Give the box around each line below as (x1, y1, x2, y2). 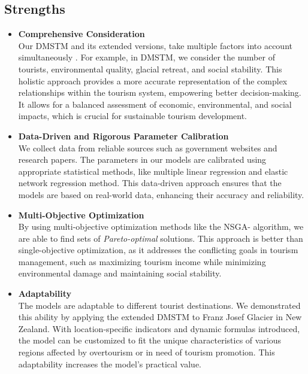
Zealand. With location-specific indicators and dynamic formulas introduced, (18, 322, 300, 335)
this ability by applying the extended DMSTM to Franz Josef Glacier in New (18, 311, 302, 323)
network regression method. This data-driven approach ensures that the (18, 177, 282, 189)
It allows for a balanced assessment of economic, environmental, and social (18, 98, 292, 110)
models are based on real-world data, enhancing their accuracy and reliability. (18, 188, 304, 200)
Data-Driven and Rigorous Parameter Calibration (18, 129, 229, 142)
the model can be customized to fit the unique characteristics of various (18, 334, 282, 346)
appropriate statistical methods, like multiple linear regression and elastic (18, 165, 288, 177)
